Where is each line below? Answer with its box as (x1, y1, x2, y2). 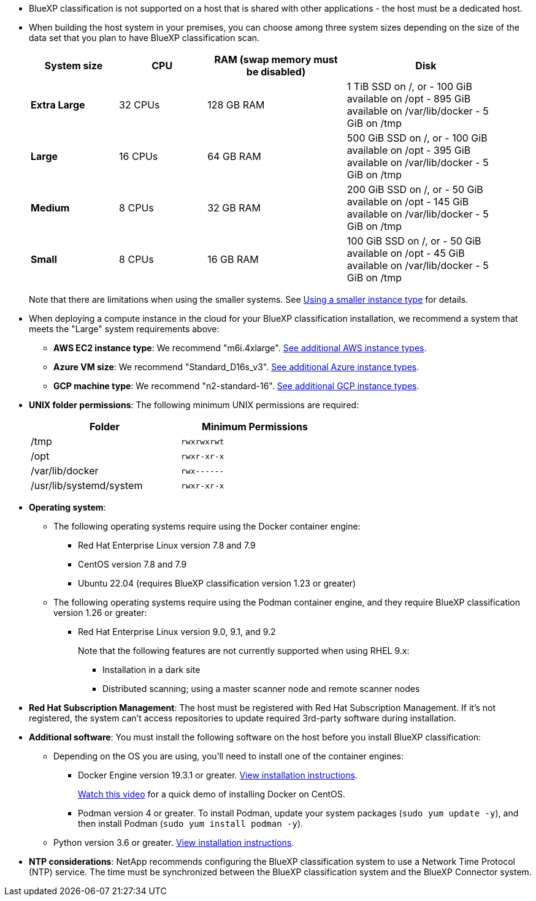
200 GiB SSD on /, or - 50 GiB (346, 183, 483, 196)
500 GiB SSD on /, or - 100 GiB (346, 132, 488, 144)
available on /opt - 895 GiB (346, 93, 471, 105)
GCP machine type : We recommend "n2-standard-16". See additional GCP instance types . (53, 381, 419, 391)
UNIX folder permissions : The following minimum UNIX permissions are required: (29, 400, 359, 410)
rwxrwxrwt (181, 436, 224, 446)
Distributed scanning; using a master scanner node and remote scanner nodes (102, 683, 420, 694)
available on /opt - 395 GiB (346, 144, 471, 156)
